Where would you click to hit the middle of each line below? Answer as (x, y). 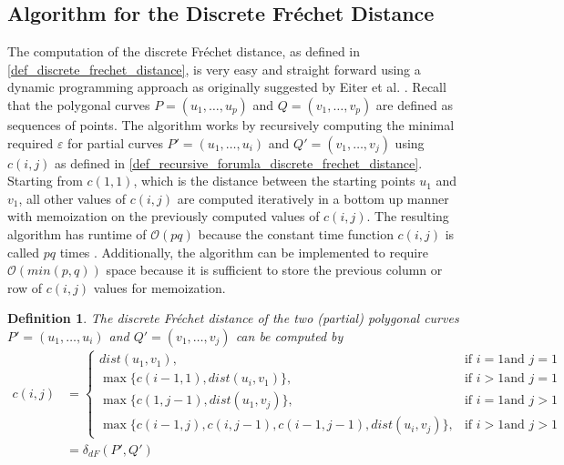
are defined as (414, 104)
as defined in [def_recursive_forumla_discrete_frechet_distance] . (239, 162)
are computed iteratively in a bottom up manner (313, 198)
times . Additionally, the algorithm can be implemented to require (244, 252)
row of (25, 287)
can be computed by (289, 335)
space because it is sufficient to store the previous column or (274, 270)
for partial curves (115, 142)
